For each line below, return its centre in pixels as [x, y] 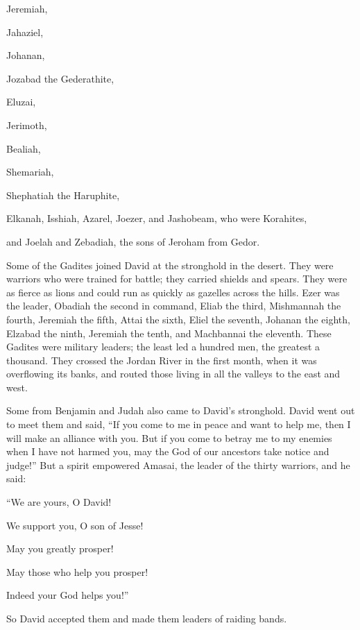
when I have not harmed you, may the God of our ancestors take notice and [168, 451]
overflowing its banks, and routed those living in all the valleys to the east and [173, 374]
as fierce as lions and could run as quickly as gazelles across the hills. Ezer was [173, 292]
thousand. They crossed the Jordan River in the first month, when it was [162, 360]
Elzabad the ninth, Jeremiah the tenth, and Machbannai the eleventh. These [169, 333]
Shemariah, [30, 172]
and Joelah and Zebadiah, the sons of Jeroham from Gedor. [133, 241]
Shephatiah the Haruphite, [63, 195]
